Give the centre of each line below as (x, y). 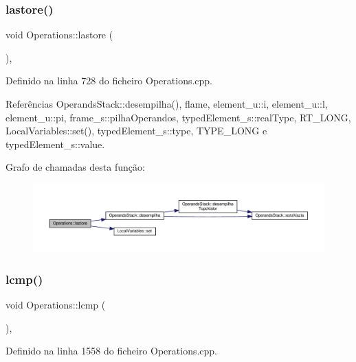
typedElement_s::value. (55, 144)
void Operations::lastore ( (59, 35)
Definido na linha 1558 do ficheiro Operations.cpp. (112, 351)
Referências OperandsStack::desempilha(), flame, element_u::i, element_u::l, (167, 104)
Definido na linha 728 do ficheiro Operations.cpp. (109, 81)
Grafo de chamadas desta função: (75, 167)
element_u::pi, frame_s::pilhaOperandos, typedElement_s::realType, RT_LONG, (178, 117)
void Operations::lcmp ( (56, 304)
